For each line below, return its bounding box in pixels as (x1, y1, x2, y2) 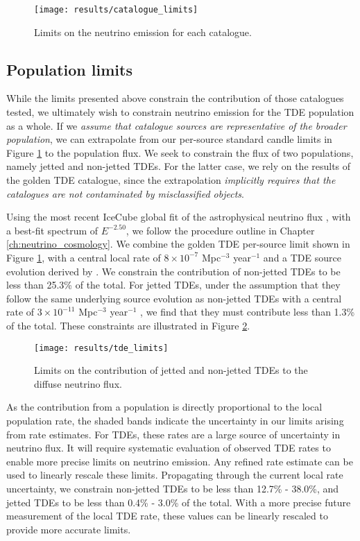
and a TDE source (263, 250, 341, 264)
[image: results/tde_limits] (34, 343, 169, 353)
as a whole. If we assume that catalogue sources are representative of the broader (6, 118, 347, 132)
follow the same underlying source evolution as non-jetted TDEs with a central (6, 291, 342, 305)
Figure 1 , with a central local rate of (6, 250, 161, 264)
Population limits (6, 58, 132, 80)
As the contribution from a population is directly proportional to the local (6, 400, 323, 414)
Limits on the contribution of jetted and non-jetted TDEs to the (34, 363, 308, 377)
